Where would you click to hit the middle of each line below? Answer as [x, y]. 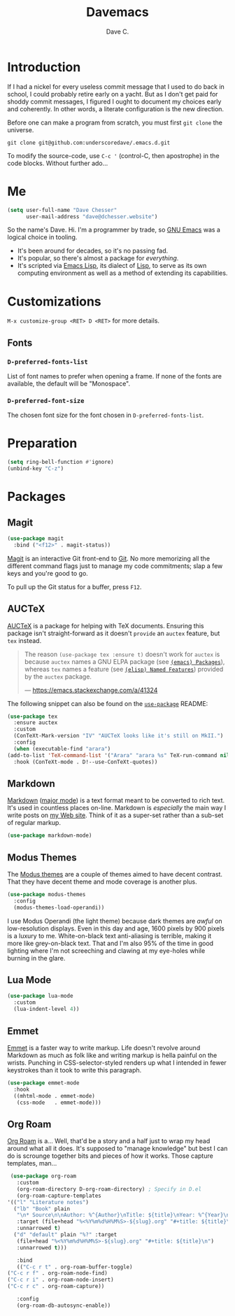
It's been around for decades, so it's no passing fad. [93, 251]
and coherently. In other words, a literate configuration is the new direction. [116, 108]
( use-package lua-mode [40, 996]
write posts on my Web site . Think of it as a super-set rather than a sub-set [115, 815]
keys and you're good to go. [48, 573]
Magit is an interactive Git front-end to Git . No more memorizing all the [109, 558]
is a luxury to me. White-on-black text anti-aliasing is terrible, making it [109, 935]
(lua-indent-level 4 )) [47, 1009]
